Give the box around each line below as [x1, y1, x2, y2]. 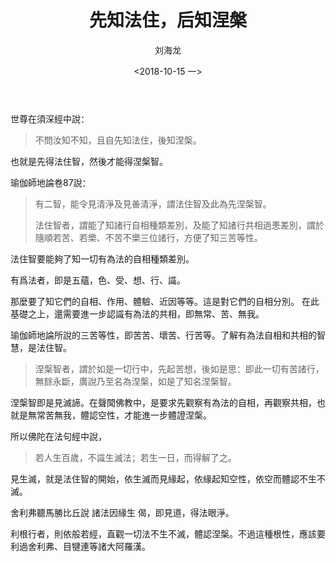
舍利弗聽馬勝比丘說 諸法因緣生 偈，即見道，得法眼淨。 [10, 506, 235, 518]
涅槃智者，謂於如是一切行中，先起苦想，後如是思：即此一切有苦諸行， [34, 362, 325, 375]
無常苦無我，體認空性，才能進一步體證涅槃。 [27, 409, 212, 421]
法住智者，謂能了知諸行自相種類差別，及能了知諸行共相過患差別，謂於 [34, 219, 325, 231]
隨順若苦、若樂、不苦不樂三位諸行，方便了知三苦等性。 [34, 231, 263, 243]
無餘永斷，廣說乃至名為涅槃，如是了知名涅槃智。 [34, 375, 237, 387]
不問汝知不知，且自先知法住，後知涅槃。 [34, 134, 202, 146]
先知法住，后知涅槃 [88, 9, 247, 32]
